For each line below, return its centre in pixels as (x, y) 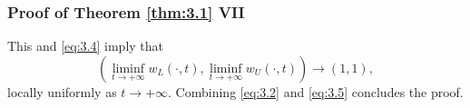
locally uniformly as (62, 91)
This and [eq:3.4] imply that (86, 46)
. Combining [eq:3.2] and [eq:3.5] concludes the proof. (316, 91)
